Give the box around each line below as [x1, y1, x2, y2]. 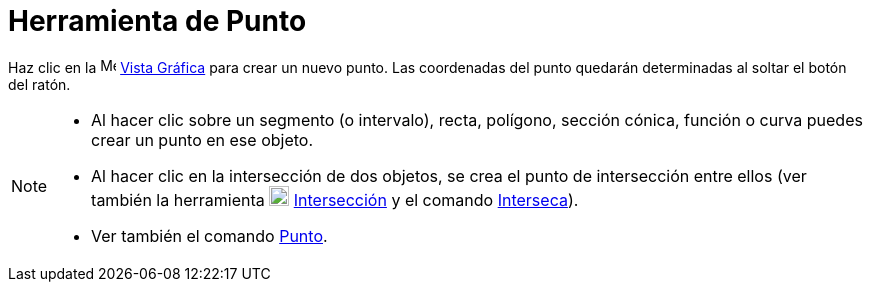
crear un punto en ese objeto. [91, 129, 314, 150]
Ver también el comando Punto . [91, 225, 328, 246]
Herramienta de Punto [8, 4, 307, 38]
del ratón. [8, 75, 71, 93]
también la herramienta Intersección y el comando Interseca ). [91, 189, 579, 210]
